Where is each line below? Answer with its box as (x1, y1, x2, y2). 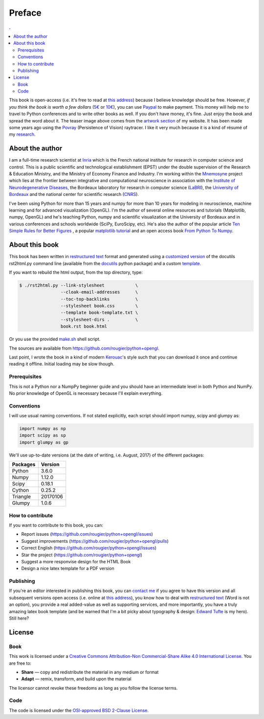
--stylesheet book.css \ (60, 303, 138, 309)
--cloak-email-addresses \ (60, 289, 138, 295)
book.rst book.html (60, 324, 108, 329)
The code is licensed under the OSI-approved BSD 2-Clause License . (9, 707, 149, 713)
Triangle (12, 493, 31, 500)
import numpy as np (19, 426, 66, 431)
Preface (9, 7, 42, 18)
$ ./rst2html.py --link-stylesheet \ (19, 282, 138, 288)
